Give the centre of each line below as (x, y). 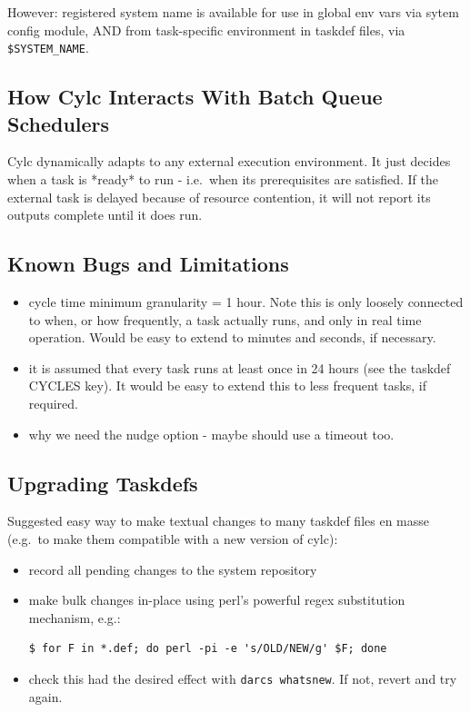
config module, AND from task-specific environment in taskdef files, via (206, 30)
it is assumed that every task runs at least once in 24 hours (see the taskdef (240, 367)
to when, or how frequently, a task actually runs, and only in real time (225, 319)
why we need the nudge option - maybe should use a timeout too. (211, 434)
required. (53, 403)
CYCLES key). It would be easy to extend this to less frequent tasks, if (227, 386)
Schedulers (59, 123)
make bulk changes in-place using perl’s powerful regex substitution (217, 600)
